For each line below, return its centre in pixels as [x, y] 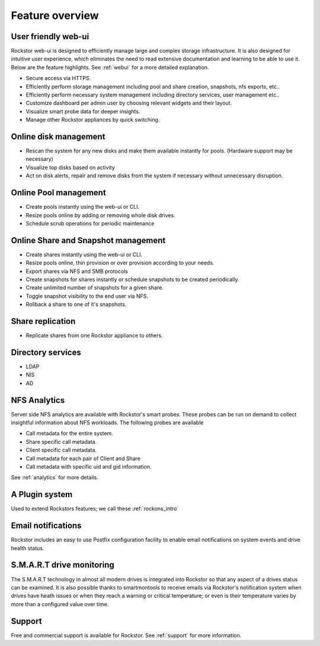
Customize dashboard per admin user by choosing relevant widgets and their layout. [129, 103]
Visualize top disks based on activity [70, 167]
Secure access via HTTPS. [58, 78]
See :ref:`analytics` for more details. [55, 478]
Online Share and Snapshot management [88, 240]
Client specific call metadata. [61, 450]
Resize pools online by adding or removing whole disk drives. [100, 215]
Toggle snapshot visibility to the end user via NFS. [87, 296]
